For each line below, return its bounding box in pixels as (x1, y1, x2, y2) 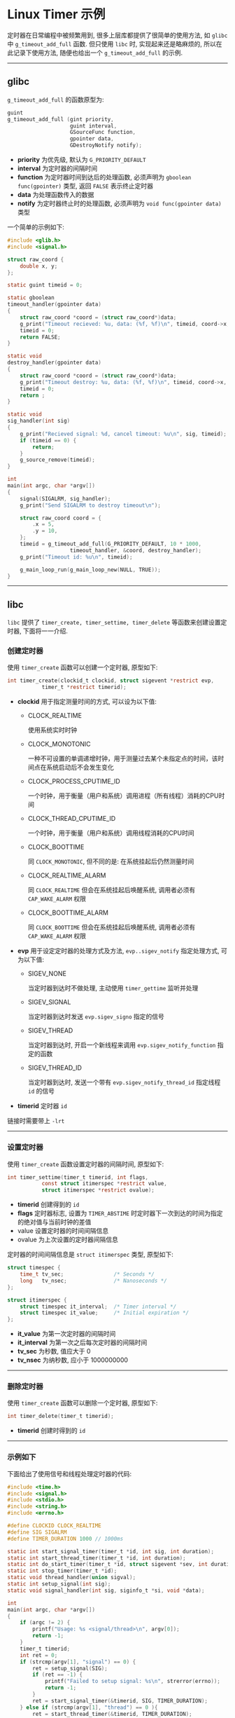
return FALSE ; (20, 334, 61, 341)
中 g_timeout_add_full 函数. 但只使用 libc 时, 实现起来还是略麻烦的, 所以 (7, 39, 217, 48)
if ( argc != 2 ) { (20, 1619, 71, 1626)
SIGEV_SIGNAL (27, 998, 71, 1007)
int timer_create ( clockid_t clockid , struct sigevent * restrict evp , (7, 677, 215, 684)
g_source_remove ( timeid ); (20, 456, 96, 463)
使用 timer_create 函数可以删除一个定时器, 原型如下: (7, 1399, 158, 1407)
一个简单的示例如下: (7, 223, 65, 231)
